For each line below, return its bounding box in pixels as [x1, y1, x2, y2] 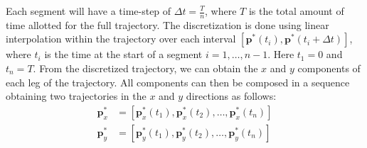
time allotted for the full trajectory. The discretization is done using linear [6, 17, 329, 32]
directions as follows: [186, 89, 277, 103]
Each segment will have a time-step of [6, 4, 171, 18]
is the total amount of [248, 4, 344, 18]
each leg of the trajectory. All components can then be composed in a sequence [6, 74, 350, 89]
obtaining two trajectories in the [6, 89, 147, 103]
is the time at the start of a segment [44, 47, 203, 62]
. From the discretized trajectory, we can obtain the [33, 61, 258, 76]
